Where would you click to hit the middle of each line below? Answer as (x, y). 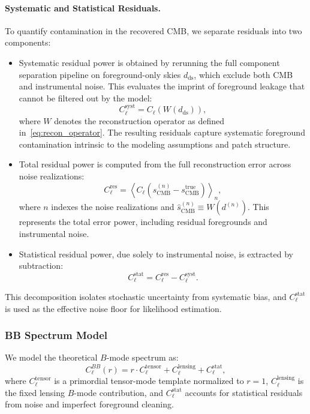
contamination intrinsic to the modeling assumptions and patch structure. (155, 144)
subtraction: (41, 265)
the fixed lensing (35, 392)
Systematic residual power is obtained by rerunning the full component (149, 62)
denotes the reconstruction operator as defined (139, 120)
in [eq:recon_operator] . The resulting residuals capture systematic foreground (162, 132)
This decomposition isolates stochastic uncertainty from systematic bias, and (146, 296)
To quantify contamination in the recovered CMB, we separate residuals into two (154, 30)
